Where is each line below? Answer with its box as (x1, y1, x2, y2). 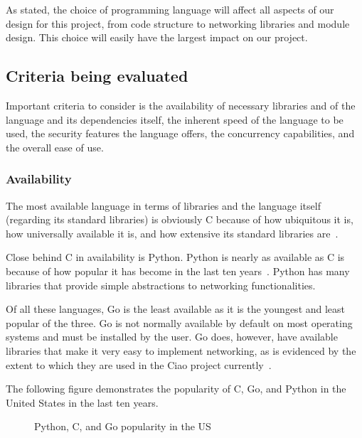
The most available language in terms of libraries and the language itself (6, 198, 321, 213)
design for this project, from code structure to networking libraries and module (6, 16, 350, 31)
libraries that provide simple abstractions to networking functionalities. (6, 277, 316, 292)
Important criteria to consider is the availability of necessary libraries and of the (6, 97, 356, 112)
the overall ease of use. (6, 139, 104, 154)
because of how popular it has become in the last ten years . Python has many (6, 263, 350, 278)
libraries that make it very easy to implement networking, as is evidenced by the (6, 343, 356, 358)
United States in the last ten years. (6, 395, 159, 410)
